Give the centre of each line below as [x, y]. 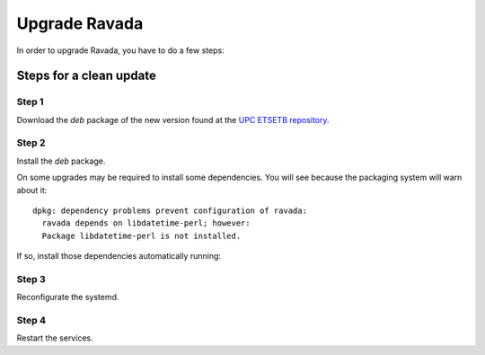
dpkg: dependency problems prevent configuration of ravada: [170, 211]
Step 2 [31, 143]
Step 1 [30, 102]
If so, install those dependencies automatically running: [119, 256]
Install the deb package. [61, 161]
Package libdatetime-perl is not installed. [141, 235]
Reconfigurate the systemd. [68, 297]
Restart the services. [55, 338]
